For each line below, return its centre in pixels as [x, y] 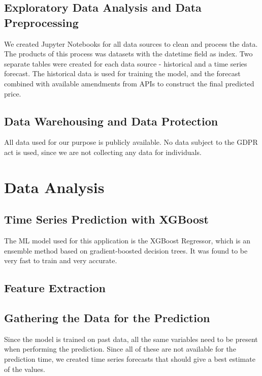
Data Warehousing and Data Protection [111, 121]
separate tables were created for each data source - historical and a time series [126, 63]
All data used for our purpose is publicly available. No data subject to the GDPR [131, 142]
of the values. [25, 369]
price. [13, 93]
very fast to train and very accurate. [61, 260]
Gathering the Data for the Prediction [107, 318]
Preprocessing [41, 22]
